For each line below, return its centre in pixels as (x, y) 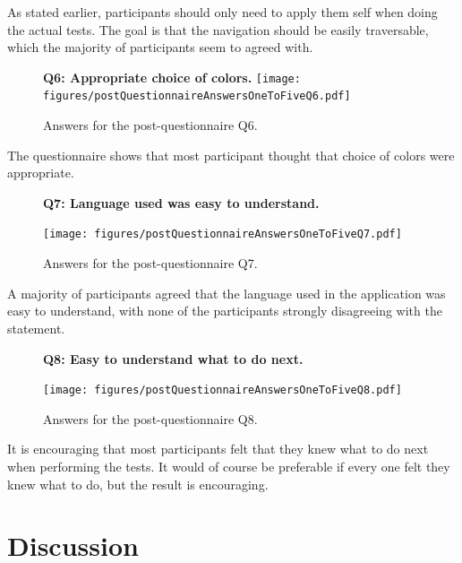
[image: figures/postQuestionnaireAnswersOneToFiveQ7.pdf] (222, 234)
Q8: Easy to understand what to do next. (173, 358)
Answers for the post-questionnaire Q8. (150, 418)
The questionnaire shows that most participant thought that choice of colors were (231, 155)
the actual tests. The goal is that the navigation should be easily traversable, (218, 29)
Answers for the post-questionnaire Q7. (150, 263)
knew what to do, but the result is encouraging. (138, 484)
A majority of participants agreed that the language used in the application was (227, 293)
